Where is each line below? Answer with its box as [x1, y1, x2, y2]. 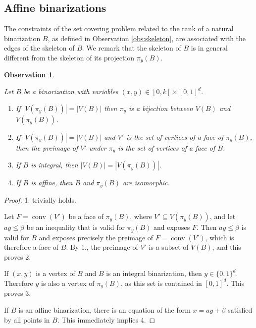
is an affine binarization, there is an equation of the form [18, 305, 191, 315]
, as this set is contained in [120, 277, 202, 288]
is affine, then [31, 177, 73, 188]
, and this [212, 242, 241, 252]
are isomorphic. [122, 177, 170, 188]
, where [130, 211, 152, 221]
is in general [191, 43, 228, 53]
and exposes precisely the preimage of [39, 232, 154, 242]
